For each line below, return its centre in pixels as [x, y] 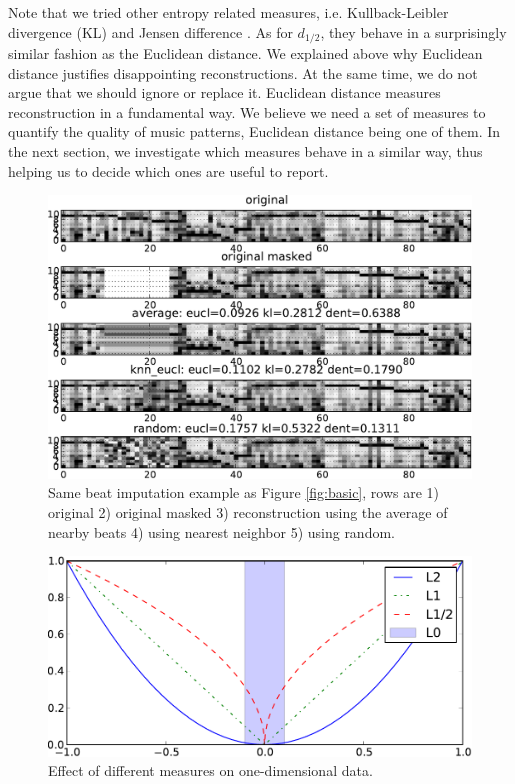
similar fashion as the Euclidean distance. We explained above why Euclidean [245, 53]
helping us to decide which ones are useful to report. [168, 170]
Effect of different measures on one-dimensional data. [210, 770]
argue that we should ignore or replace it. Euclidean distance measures [224, 92]
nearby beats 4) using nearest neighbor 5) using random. [221, 531]
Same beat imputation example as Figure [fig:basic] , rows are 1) [243, 492]
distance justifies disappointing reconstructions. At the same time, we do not [243, 72]
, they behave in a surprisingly [413, 31]
